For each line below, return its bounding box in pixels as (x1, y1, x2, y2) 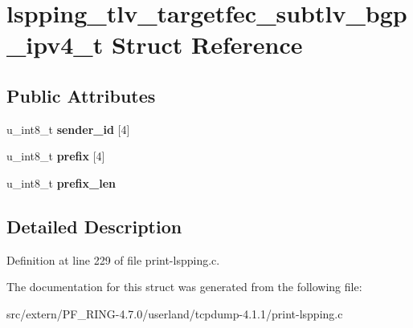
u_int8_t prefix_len (6, 174, 116, 191)
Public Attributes (6, 83, 156, 107)
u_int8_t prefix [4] (6, 148, 105, 164)
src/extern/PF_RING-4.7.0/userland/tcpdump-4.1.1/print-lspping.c (6, 305, 343, 322)
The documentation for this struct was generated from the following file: (6, 278, 362, 295)
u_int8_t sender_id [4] (6, 120, 130, 137)
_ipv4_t (6, 28, 104, 61)
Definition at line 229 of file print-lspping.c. (6, 251, 220, 268)
